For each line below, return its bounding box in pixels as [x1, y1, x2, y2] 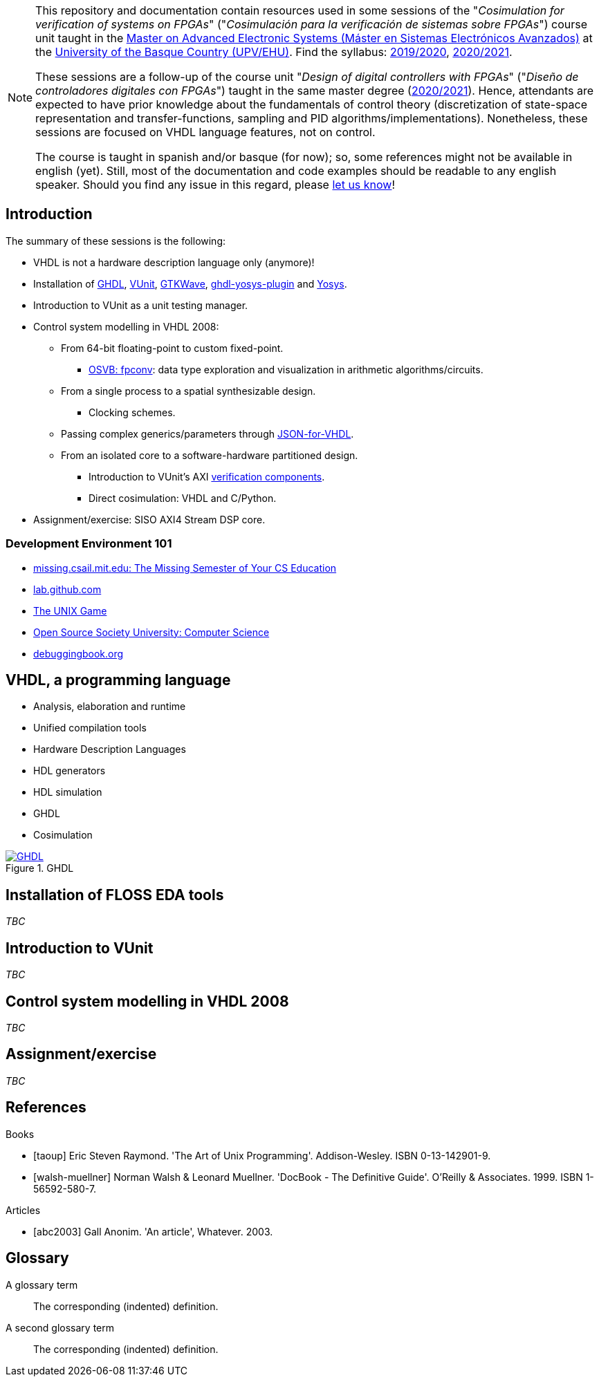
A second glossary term [6, 1321, 114, 1334]
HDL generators [33, 765, 106, 777]
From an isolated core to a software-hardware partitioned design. [61, 449, 358, 461]
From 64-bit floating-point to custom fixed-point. [61, 342, 284, 354]
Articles [6, 1204, 41, 1216]
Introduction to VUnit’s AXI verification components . [89, 470, 325, 483]
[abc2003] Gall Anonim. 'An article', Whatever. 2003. [33, 1225, 273, 1238]
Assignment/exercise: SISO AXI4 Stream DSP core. [33, 513, 266, 525]
